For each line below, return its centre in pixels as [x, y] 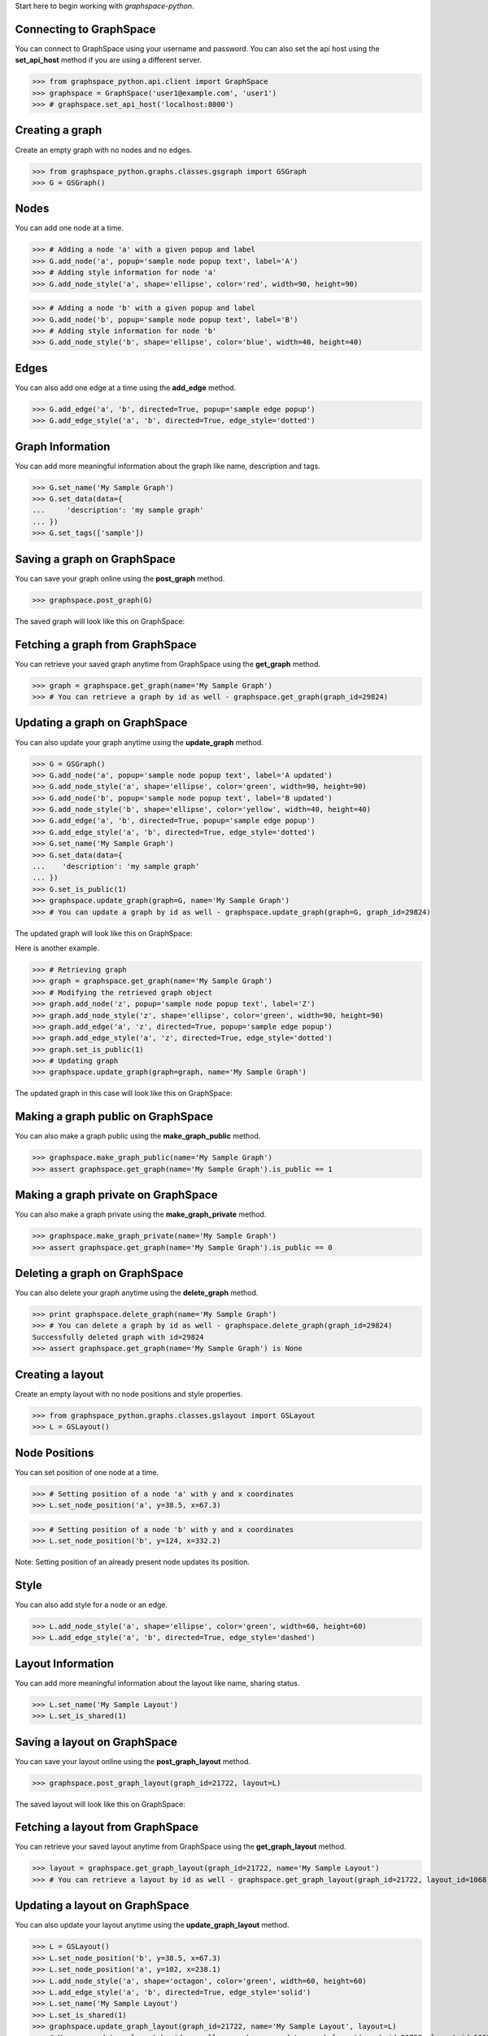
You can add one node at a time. [69, 228]
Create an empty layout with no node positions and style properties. [129, 1393]
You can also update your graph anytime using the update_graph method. [139, 742]
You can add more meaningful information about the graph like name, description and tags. [168, 466]
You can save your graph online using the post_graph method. [120, 578]
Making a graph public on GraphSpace [114, 1117]
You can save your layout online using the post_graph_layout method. [133, 1761]
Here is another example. [57, 948]
